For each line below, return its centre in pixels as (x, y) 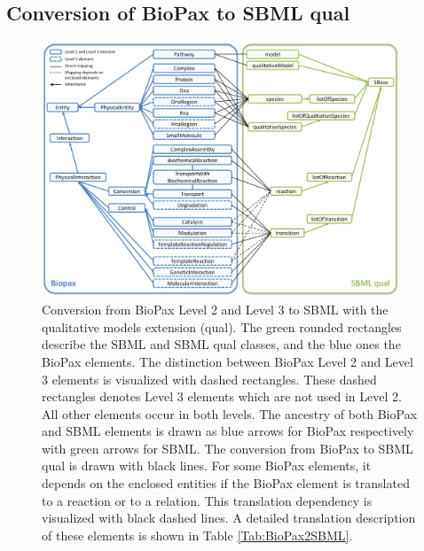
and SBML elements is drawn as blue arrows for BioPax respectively (228, 431)
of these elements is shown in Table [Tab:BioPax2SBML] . (197, 535)
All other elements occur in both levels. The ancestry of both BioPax (230, 413)
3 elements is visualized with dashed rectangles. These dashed (209, 379)
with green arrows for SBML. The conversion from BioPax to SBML (228, 448)
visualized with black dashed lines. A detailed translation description (229, 518)
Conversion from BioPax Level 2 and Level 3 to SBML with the (215, 310)
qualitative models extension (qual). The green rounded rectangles (222, 326)
